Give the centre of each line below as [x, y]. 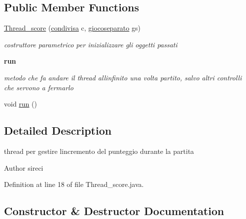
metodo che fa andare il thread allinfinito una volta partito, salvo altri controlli [123, 77]
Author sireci [24, 167]
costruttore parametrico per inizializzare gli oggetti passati [91, 44]
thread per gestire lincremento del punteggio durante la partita [99, 151]
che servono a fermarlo [39, 87]
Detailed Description [58, 130]
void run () [20, 104]
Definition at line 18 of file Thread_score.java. [74, 184]
